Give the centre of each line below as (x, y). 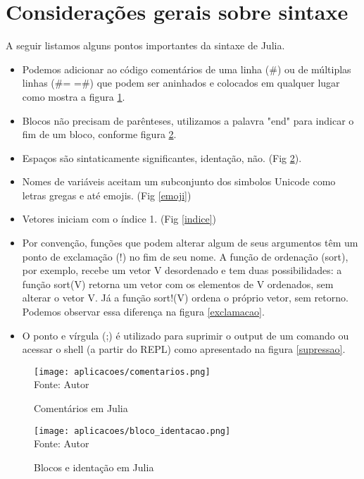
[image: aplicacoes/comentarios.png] (122, 372)
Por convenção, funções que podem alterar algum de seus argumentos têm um (190, 243)
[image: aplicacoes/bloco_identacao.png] (132, 431)
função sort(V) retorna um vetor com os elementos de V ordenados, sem (178, 284)
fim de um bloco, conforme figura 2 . (99, 134)
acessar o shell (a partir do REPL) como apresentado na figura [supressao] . (184, 349)
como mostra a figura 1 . (74, 96)
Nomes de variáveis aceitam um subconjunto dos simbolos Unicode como (179, 181)
